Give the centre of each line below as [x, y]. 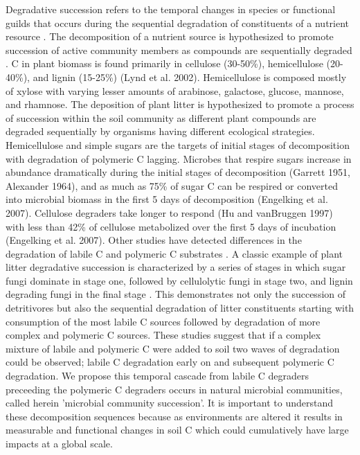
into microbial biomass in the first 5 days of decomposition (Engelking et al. [167, 199]
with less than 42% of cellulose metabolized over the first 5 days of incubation [171, 226]
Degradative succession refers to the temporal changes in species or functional [171, 9]
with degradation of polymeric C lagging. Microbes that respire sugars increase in [179, 158]
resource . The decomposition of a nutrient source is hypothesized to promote [170, 36]
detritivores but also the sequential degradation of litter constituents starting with [180, 308]
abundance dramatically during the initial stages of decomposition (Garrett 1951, [178, 172]
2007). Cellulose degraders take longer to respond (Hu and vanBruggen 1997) [169, 212]
